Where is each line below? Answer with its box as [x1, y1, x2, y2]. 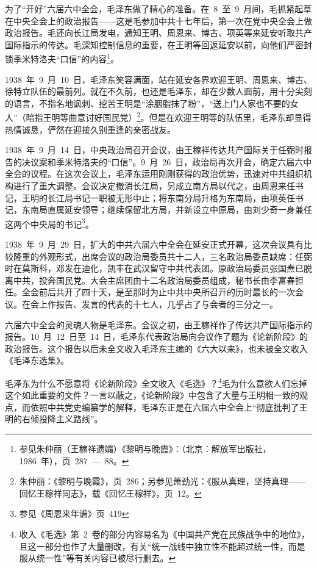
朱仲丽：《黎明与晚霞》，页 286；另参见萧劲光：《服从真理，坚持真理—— [19, 475, 305, 487]
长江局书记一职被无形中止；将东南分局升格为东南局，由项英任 [47, 191, 295, 204]
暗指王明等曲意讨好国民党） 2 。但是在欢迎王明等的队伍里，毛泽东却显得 [26, 109, 312, 124]
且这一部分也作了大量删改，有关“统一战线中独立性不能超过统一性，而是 [19, 539, 305, 552]
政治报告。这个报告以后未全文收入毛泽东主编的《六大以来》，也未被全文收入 [5, 342, 308, 354]
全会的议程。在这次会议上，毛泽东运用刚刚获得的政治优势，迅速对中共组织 [5, 167, 304, 180]
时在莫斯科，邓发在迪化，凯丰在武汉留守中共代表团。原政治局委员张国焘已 [5, 262, 304, 275]
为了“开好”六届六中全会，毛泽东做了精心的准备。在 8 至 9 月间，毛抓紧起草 [5, 2, 312, 15]
